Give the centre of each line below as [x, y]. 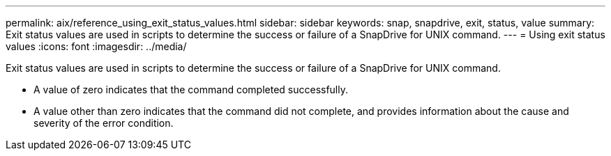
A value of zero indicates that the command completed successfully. [191, 89]
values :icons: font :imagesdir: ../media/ [96, 46]
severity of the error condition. [104, 123]
